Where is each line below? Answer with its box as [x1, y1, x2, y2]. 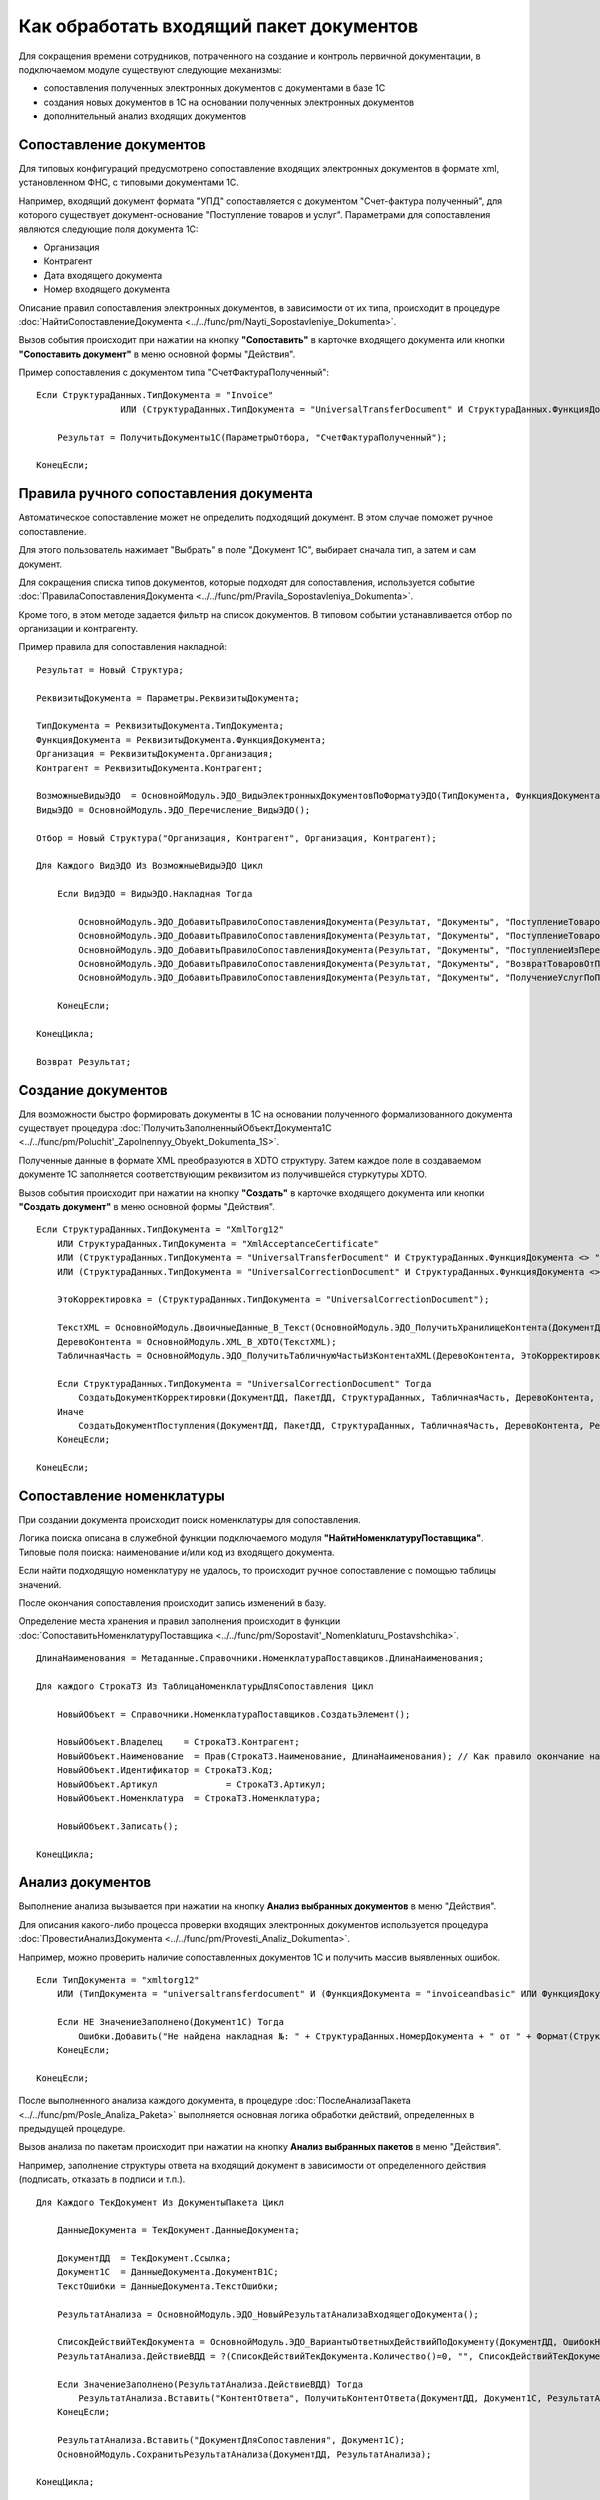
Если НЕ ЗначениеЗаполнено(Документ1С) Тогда [56, 2016, 285, 2028]
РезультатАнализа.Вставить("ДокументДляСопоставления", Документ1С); [56, 2435, 406, 2446]
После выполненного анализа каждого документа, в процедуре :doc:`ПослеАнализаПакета [18, 2095, 412, 2107]
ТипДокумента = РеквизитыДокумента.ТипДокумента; [36, 720, 285, 732]
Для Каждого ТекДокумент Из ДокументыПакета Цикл [36, 2196, 285, 2208]
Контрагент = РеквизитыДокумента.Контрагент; [36, 762, 264, 774]
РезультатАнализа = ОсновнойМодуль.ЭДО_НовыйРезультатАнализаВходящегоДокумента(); [56, 2308, 480, 2320]
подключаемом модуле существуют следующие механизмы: [18, 63, 282, 75]
